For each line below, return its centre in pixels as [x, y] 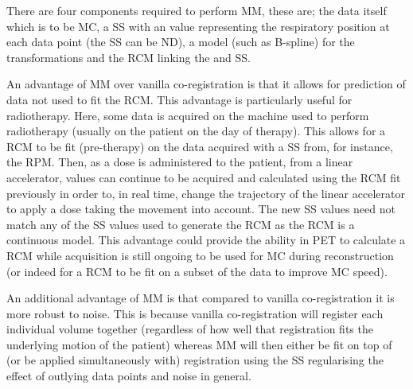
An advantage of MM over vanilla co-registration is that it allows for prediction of [206, 84]
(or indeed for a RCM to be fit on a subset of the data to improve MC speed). [197, 271]
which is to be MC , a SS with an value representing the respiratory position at [198, 26]
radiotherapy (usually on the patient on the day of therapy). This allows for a [196, 131]
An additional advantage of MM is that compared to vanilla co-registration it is [201, 298]
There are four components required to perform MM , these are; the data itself [197, 10]
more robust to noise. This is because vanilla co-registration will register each [195, 313]
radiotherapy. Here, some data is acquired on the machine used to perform [188, 115]
